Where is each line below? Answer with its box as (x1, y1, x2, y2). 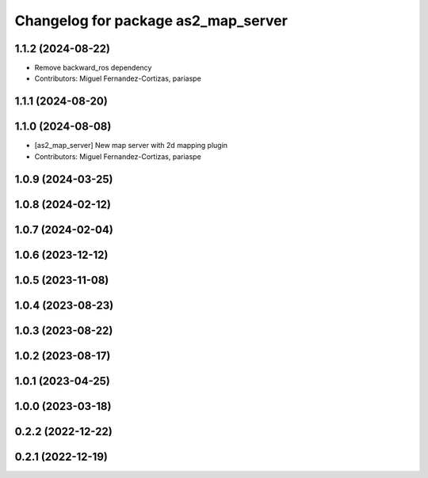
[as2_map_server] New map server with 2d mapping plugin (34, 141, 228, 150)
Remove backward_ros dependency (34, 63, 152, 73)
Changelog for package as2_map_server (14, 12, 289, 29)
